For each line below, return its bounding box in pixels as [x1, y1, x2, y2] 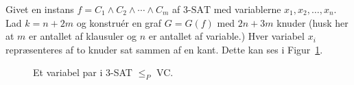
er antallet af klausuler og [29, 29, 137, 43]
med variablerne [213, 2, 281, 16]
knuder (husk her [276, 15, 349, 29]
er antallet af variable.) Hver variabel [148, 29, 305, 43]
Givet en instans [5, 2, 74, 16]
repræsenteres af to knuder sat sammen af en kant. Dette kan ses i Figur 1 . [5, 42, 323, 56]
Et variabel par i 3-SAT [33, 65, 132, 80]
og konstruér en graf [76, 15, 162, 29]
